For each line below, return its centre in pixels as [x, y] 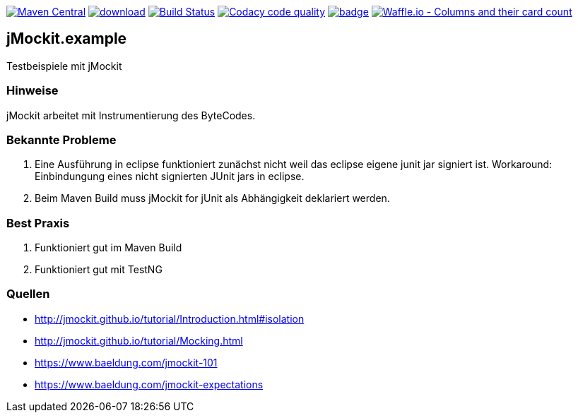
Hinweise [33, 91]
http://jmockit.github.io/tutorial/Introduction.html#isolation [170, 318]
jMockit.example [67, 39]
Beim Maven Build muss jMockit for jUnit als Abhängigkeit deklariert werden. [212, 198]
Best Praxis [38, 223]
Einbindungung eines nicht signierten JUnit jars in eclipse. [170, 177]
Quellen [28, 294]
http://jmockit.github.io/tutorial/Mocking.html [139, 340]
